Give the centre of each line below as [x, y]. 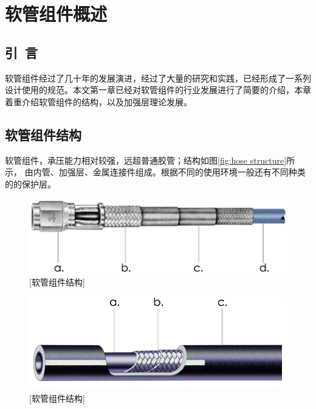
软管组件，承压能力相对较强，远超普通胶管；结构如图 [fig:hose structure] [146, 160]
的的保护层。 [30, 184]
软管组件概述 [56, 14]
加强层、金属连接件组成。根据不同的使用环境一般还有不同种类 [182, 172]
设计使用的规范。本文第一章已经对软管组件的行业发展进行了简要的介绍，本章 [158, 90]
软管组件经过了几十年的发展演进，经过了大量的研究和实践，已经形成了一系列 [158, 78]
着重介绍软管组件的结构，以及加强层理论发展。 [98, 101]
